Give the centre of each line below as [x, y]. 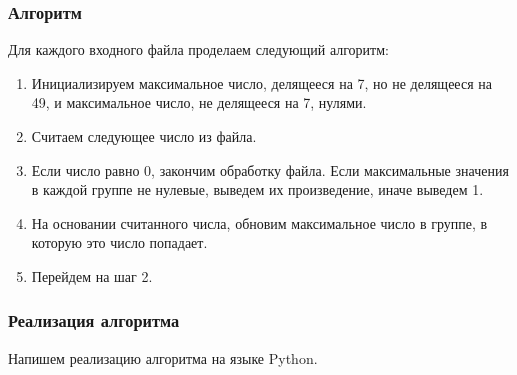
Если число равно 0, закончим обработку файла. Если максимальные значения [270, 169]
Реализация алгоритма [94, 320]
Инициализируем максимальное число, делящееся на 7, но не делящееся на [261, 82]
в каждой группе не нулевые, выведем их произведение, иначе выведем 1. [257, 189]
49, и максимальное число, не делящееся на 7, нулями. [199, 102]
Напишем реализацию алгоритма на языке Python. [163, 357]
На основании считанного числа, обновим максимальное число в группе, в [259, 222]
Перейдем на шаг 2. [92, 275]
